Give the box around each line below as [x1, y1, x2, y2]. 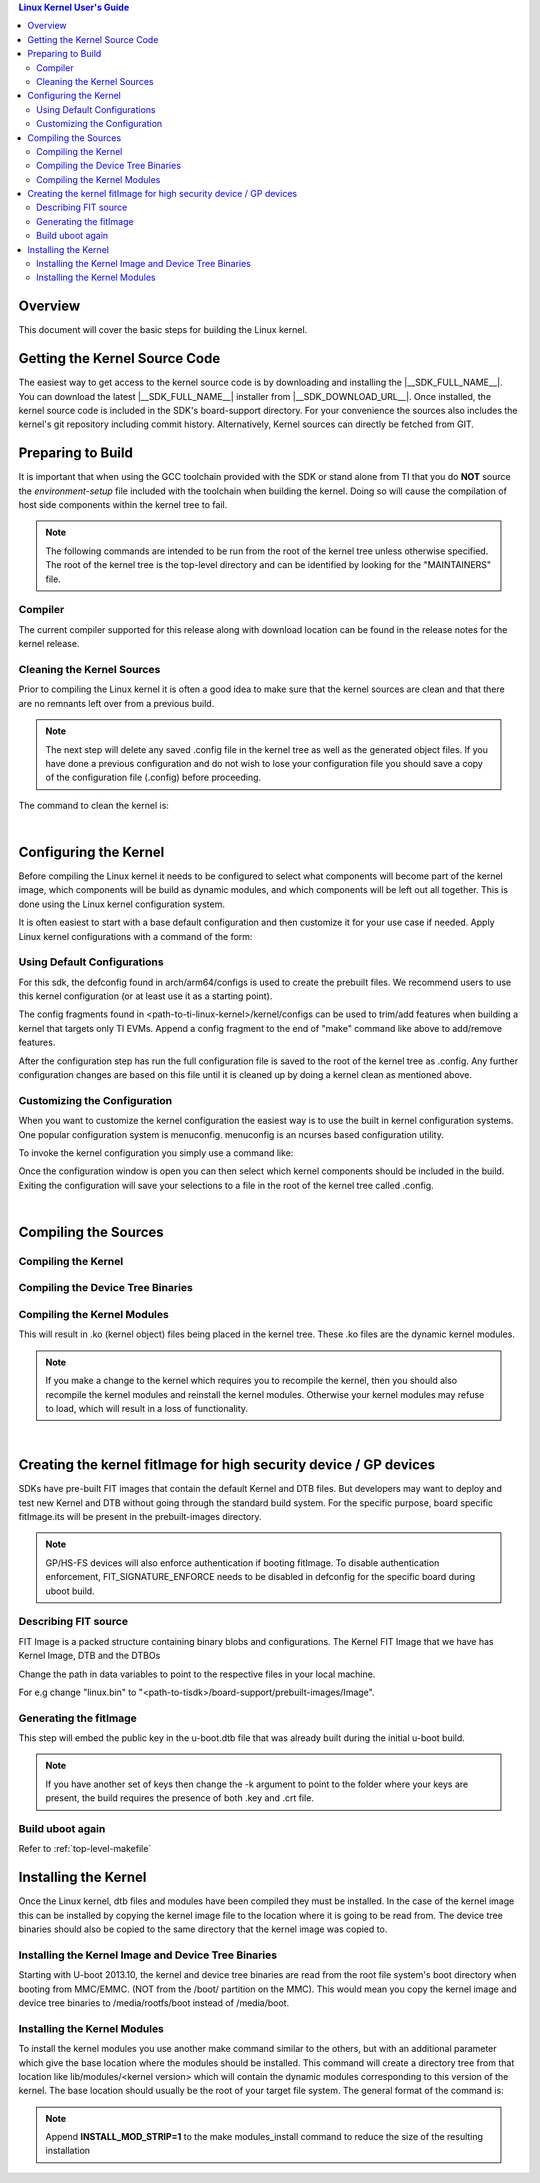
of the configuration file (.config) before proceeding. [45, 771, 262, 784]
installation [45, 2145, 90, 2157]
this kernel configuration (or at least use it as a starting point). [18, 990, 273, 1002]
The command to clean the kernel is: [18, 799, 170, 811]
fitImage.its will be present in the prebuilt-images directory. [18, 1511, 262, 1523]
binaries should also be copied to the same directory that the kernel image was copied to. [18, 1923, 388, 1935]
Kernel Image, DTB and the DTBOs [18, 1650, 161, 1662]
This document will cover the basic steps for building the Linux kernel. [18, 324, 308, 336]
